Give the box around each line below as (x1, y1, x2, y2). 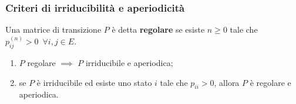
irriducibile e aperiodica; (85, 57, 173, 69)
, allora (214, 76, 240, 88)
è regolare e (250, 76, 291, 88)
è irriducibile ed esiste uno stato (36, 76, 152, 88)
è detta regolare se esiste (112, 23, 205, 36)
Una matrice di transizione (5, 23, 102, 36)
